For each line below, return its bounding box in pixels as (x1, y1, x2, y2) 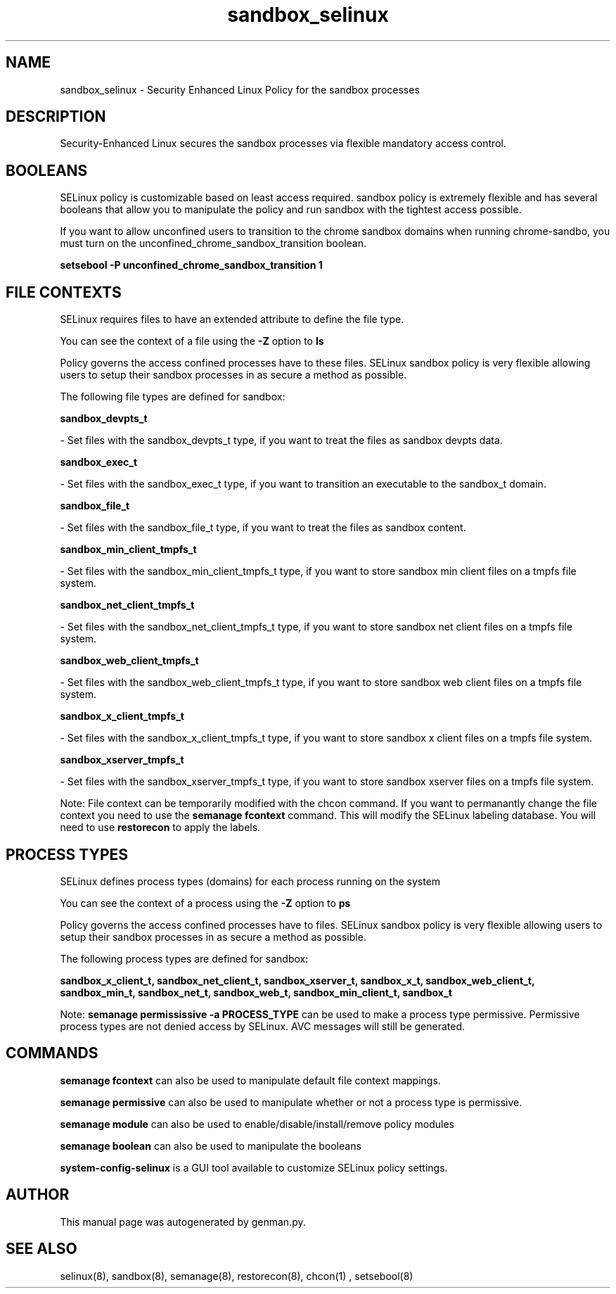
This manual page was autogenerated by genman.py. (60, 1215, 306, 1228)
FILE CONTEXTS (6, 283, 122, 301)
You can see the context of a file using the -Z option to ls (60, 335, 324, 348)
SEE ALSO (6, 1240, 77, 1258)
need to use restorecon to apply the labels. (60, 821, 261, 834)
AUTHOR (6, 1186, 70, 1204)
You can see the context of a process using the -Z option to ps (60, 896, 351, 909)
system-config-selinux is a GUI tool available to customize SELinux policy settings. (60, 1161, 448, 1174)
